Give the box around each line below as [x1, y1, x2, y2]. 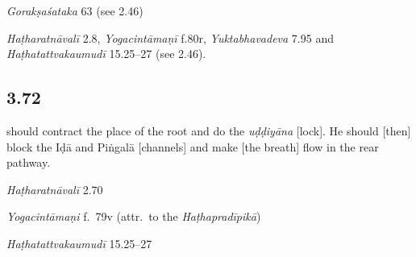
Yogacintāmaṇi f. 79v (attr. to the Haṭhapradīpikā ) [6, 208, 261, 225]
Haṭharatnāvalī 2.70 [6, 180, 103, 197]
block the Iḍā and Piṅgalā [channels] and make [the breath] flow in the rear [6, 138, 379, 155]
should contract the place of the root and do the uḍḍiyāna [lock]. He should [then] [6, 122, 411, 139]
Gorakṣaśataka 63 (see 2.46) [6, 2, 144, 19]
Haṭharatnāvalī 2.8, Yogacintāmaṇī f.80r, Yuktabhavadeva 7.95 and [6, 29, 334, 46]
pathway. [6, 154, 51, 171]
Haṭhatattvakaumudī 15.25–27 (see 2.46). [6, 45, 206, 62]
